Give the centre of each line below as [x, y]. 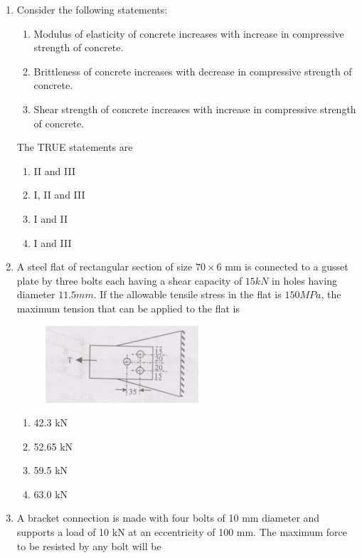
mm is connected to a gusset [287, 267]
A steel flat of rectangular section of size [105, 267]
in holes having [304, 280]
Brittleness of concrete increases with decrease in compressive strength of [193, 71]
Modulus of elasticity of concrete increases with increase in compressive [189, 33]
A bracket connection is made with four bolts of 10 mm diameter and [168, 518]
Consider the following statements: [92, 9]
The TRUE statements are [75, 147]
